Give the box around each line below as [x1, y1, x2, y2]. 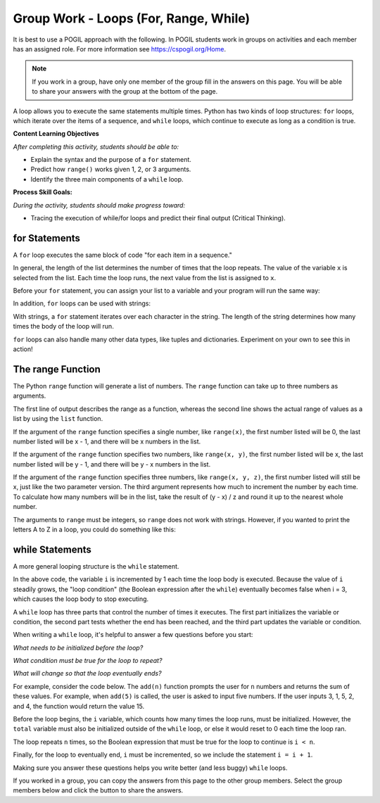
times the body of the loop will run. [13, 322, 114, 331]
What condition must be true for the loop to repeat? [13, 657, 163, 665]
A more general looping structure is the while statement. [13, 562, 179, 570]
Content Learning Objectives [13, 129, 100, 138]
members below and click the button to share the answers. [13, 786, 184, 795]
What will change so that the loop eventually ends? [13, 669, 162, 678]
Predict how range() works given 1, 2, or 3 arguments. [30, 165, 191, 174]
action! [13, 345, 33, 353]
